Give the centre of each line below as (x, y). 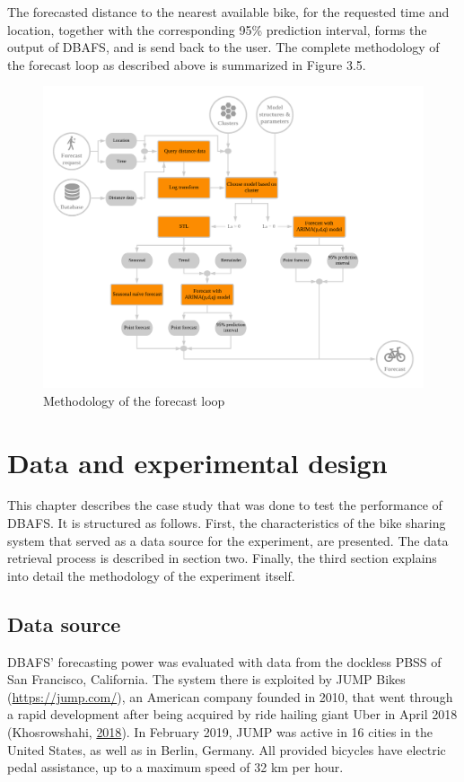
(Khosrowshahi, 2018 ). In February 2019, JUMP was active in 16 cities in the (220, 732)
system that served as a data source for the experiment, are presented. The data (228, 540)
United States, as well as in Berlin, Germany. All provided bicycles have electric (227, 749)
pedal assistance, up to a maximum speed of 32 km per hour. (175, 767)
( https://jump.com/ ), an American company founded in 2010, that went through (230, 696)
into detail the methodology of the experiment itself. (151, 575)
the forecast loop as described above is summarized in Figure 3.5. (187, 64)
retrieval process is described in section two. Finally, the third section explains (222, 558)
